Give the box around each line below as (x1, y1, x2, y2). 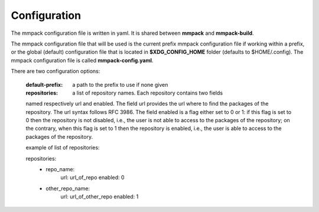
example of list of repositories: (25, 144, 100, 151)
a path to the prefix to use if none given (72, 81, 168, 88)
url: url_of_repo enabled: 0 (60, 174, 125, 181)
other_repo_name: (45, 185, 90, 192)
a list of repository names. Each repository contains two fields (72, 89, 223, 96)
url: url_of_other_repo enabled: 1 (60, 193, 139, 200)
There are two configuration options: (11, 68, 100, 75)
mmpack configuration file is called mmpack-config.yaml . (11, 57, 154, 64)
